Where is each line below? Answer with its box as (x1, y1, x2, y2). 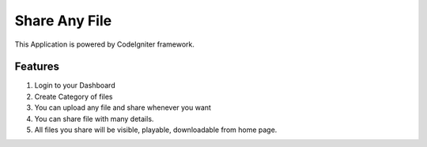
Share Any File (14, 12, 112, 29)
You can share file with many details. (34, 114, 154, 123)
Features (14, 60, 59, 73)
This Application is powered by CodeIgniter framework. (14, 40, 195, 49)
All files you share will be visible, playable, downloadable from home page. (34, 125, 278, 134)
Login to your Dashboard (34, 81, 115, 90)
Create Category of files (34, 92, 113, 101)
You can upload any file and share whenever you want (34, 103, 211, 112)
